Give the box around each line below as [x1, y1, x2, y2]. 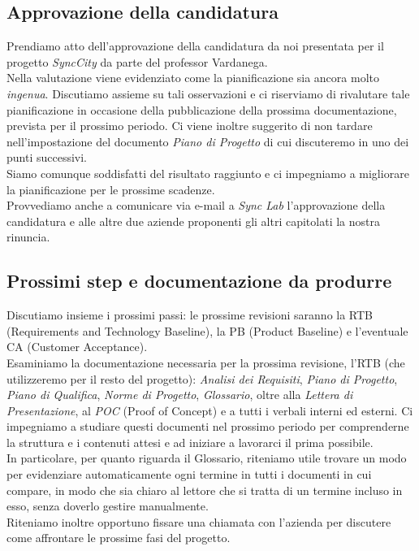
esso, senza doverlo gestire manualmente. [6, 497, 209, 514]
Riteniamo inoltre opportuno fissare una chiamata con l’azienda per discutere [6, 513, 391, 530]
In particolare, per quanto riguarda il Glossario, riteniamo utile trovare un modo [6, 449, 407, 466]
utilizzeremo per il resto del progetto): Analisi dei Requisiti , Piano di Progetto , [6, 370, 398, 387]
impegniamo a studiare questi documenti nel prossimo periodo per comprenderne [6, 418, 409, 435]
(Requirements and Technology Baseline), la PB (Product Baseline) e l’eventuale [6, 322, 408, 339]
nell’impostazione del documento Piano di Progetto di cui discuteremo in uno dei [6, 132, 409, 150]
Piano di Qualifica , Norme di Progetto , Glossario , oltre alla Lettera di [6, 386, 353, 403]
